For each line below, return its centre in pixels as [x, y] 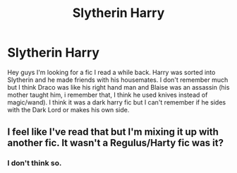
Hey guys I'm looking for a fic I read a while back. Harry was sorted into [111, 72]
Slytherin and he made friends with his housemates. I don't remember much [118, 80]
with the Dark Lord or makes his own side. [68, 109]
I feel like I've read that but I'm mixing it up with [113, 132]
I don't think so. [35, 163]
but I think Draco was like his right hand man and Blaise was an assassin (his [119, 87]
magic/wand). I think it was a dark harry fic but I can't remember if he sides [117, 102]
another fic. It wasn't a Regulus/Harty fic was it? [116, 143]
